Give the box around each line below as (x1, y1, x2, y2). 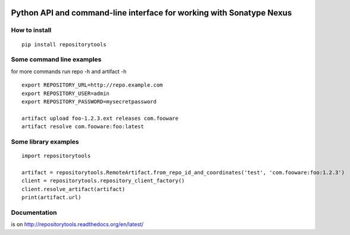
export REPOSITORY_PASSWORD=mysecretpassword (21, 98, 157, 105)
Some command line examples (11, 55, 102, 63)
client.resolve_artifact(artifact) (21, 186, 126, 192)
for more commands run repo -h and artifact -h (11, 68, 127, 75)
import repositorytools (21, 153, 91, 160)
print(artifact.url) (21, 193, 82, 201)
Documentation (11, 208, 57, 217)
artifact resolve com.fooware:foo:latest (21, 123, 144, 130)
